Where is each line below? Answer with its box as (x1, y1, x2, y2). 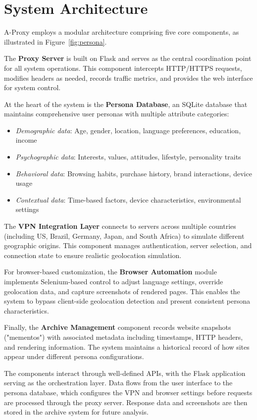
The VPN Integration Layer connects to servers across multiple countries (4, 221, 236, 231)
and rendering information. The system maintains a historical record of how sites (4, 341, 250, 352)
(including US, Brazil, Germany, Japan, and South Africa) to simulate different (4, 230, 245, 241)
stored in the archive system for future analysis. (4, 407, 149, 417)
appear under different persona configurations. (4, 351, 144, 362)
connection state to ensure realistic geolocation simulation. (4, 250, 182, 260)
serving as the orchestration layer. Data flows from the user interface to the (4, 377, 233, 388)
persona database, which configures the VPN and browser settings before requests (4, 387, 253, 397)
